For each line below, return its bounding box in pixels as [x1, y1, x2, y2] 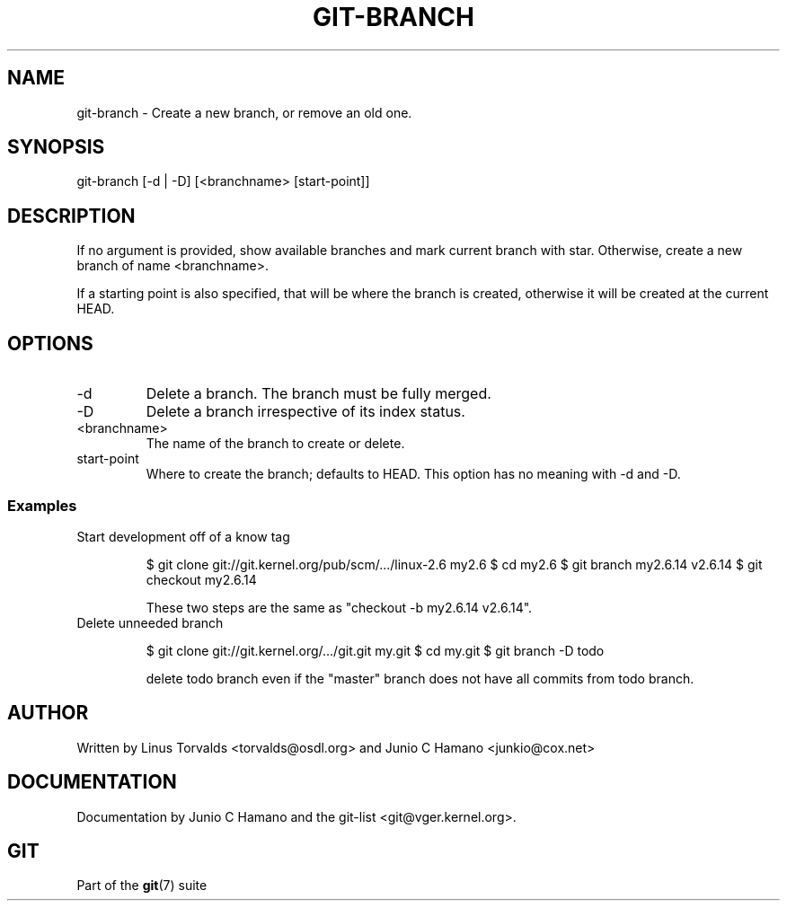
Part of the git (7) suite [76, 877, 208, 894]
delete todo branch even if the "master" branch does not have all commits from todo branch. [146, 670, 694, 686]
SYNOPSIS [7, 136, 105, 159]
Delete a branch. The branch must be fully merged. [146, 384, 491, 403]
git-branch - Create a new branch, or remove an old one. [76, 104, 412, 120]
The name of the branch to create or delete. [146, 436, 405, 452]
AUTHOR [7, 701, 89, 725]
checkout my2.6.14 [146, 571, 257, 587]
